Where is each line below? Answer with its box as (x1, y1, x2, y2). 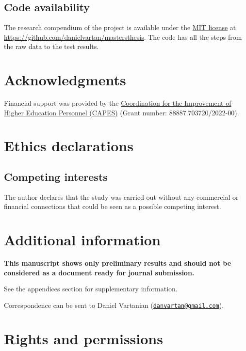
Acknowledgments (4, 70, 126, 90)
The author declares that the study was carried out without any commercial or (4, 191, 239, 202)
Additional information (4, 230, 161, 250)
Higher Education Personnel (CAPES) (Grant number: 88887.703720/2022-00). (4, 107, 239, 117)
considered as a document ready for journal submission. (4, 267, 195, 277)
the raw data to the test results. (4, 41, 99, 51)
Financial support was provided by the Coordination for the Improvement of (4, 98, 231, 108)
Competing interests (4, 169, 108, 184)
